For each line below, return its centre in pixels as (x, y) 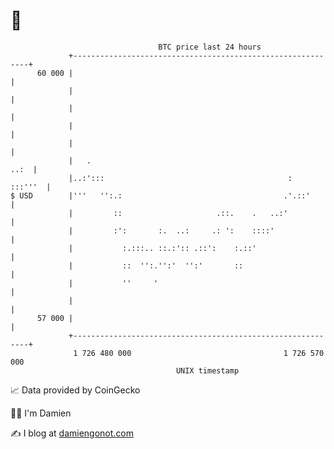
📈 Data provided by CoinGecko (75, 390)
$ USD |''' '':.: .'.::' (160, 195)
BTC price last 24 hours (210, 47)
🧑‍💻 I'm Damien (41, 413)
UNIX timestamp (207, 370)
